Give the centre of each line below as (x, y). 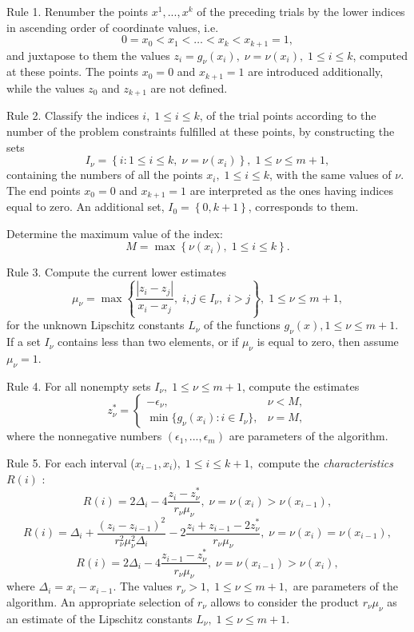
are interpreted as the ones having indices (292, 190)
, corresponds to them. (303, 207)
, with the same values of (330, 175)
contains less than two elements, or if (148, 342)
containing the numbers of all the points (105, 175)
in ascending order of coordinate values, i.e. (113, 27)
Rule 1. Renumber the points (78, 11)
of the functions (242, 325)
